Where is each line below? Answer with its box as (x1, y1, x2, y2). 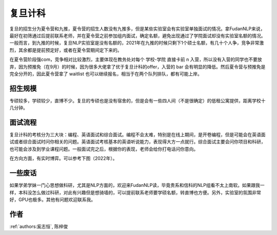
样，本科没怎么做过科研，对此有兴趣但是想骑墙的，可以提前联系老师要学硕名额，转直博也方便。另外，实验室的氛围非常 (9, 189, 261, 196)
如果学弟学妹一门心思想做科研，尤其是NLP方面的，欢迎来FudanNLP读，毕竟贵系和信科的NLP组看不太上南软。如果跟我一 (9, 182, 265, 188)
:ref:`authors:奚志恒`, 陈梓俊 (9, 223, 68, 229)
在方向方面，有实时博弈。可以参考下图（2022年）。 (9, 155, 117, 161)
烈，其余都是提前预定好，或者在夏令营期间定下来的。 (9, 47, 122, 53)
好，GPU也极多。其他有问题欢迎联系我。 (9, 196, 96, 202)
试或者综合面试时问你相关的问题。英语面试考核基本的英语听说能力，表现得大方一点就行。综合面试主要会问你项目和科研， (9, 139, 266, 145)
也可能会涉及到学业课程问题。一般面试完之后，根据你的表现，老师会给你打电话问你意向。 (9, 146, 199, 152)
